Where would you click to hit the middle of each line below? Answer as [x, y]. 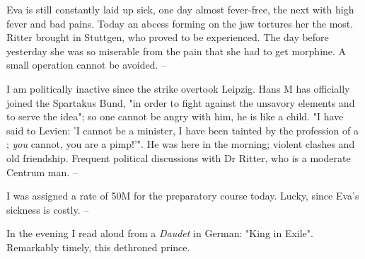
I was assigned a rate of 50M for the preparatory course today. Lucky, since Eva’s [183, 196]
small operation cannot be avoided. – [87, 65]
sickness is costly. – [48, 209]
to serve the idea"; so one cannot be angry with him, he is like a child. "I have [175, 116]
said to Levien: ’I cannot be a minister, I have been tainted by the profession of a [182, 130]
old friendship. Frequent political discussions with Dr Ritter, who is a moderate [179, 157]
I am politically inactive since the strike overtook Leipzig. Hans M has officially [178, 88]
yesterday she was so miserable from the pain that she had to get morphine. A [176, 51]
